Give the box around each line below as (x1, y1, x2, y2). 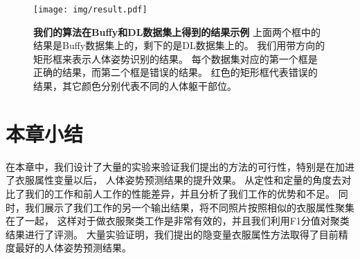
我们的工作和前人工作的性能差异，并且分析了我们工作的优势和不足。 (24, 186, 335, 200)
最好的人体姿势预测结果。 (15, 240, 132, 255)
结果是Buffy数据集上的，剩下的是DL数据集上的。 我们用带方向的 (33, 38, 325, 52)
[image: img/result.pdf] (33, 5, 147, 15)
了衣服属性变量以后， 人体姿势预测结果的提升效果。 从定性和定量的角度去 (6, 173, 342, 187)
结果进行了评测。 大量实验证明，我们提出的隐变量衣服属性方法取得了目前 (6, 227, 339, 241)
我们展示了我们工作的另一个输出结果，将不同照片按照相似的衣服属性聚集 (24, 200, 354, 214)
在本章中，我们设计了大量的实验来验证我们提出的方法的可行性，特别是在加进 (6, 159, 354, 173)
